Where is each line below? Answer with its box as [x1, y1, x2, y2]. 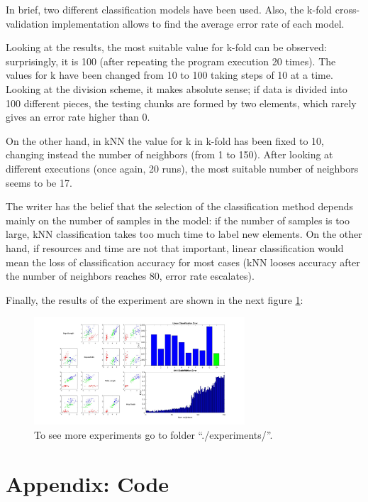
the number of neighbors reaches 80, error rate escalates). [6, 268, 255, 283]
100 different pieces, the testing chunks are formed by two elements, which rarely [6, 95, 357, 110]
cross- [335, 2, 360, 16]
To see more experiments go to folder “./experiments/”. [34, 427, 273, 442]
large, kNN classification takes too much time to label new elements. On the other [6, 227, 362, 241]
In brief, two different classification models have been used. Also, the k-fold [6, 2, 333, 16]
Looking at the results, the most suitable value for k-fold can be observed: [6, 40, 327, 55]
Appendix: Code [6, 469, 169, 498]
